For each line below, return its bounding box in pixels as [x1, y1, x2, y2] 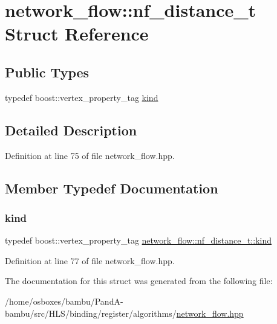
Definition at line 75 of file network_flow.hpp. [5, 149, 175, 161]
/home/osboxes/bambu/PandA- [5, 294, 123, 307]
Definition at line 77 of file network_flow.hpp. [5, 254, 175, 267]
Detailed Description [5, 120, 137, 139]
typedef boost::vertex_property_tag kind [5, 91, 158, 103]
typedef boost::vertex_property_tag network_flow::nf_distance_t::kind [5, 234, 272, 247]
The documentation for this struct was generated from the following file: [5, 274, 273, 287]
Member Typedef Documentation [5, 178, 218, 197]
